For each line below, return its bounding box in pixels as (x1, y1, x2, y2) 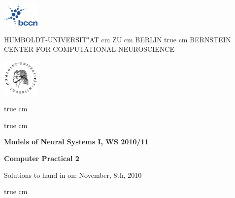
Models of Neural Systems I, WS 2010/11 (4, 136, 149, 147)
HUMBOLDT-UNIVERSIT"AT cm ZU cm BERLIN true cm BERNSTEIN (4, 34, 231, 44)
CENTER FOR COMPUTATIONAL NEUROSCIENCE (4, 44, 174, 54)
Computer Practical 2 (4, 153, 79, 163)
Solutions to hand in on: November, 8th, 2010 (4, 169, 142, 180)
